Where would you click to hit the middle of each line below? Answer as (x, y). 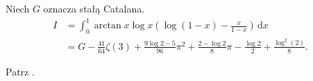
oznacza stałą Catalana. (94, 8)
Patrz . (20, 71)
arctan (108, 26)
